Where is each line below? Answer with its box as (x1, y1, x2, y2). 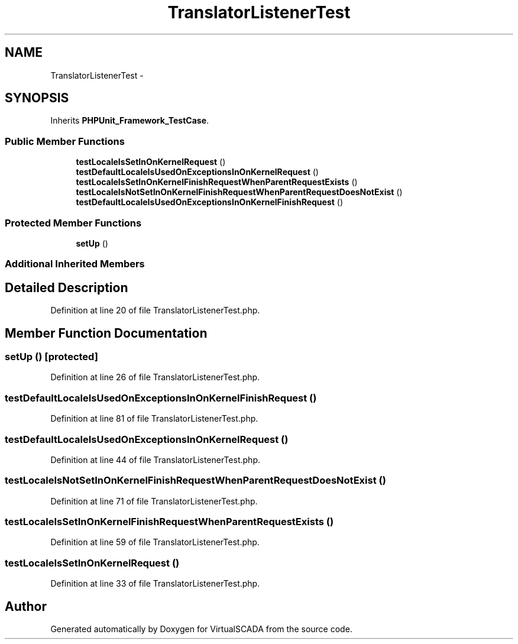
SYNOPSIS (5, 90, 69, 106)
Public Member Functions (5, 135, 125, 147)
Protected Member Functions (5, 216, 142, 229)
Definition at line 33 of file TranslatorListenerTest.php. (50, 578, 260, 589)
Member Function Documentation (5, 325, 208, 341)
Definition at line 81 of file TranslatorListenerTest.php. (50, 413, 258, 424)
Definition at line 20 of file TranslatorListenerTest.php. (50, 305, 260, 316)
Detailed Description (5, 280, 128, 295)
